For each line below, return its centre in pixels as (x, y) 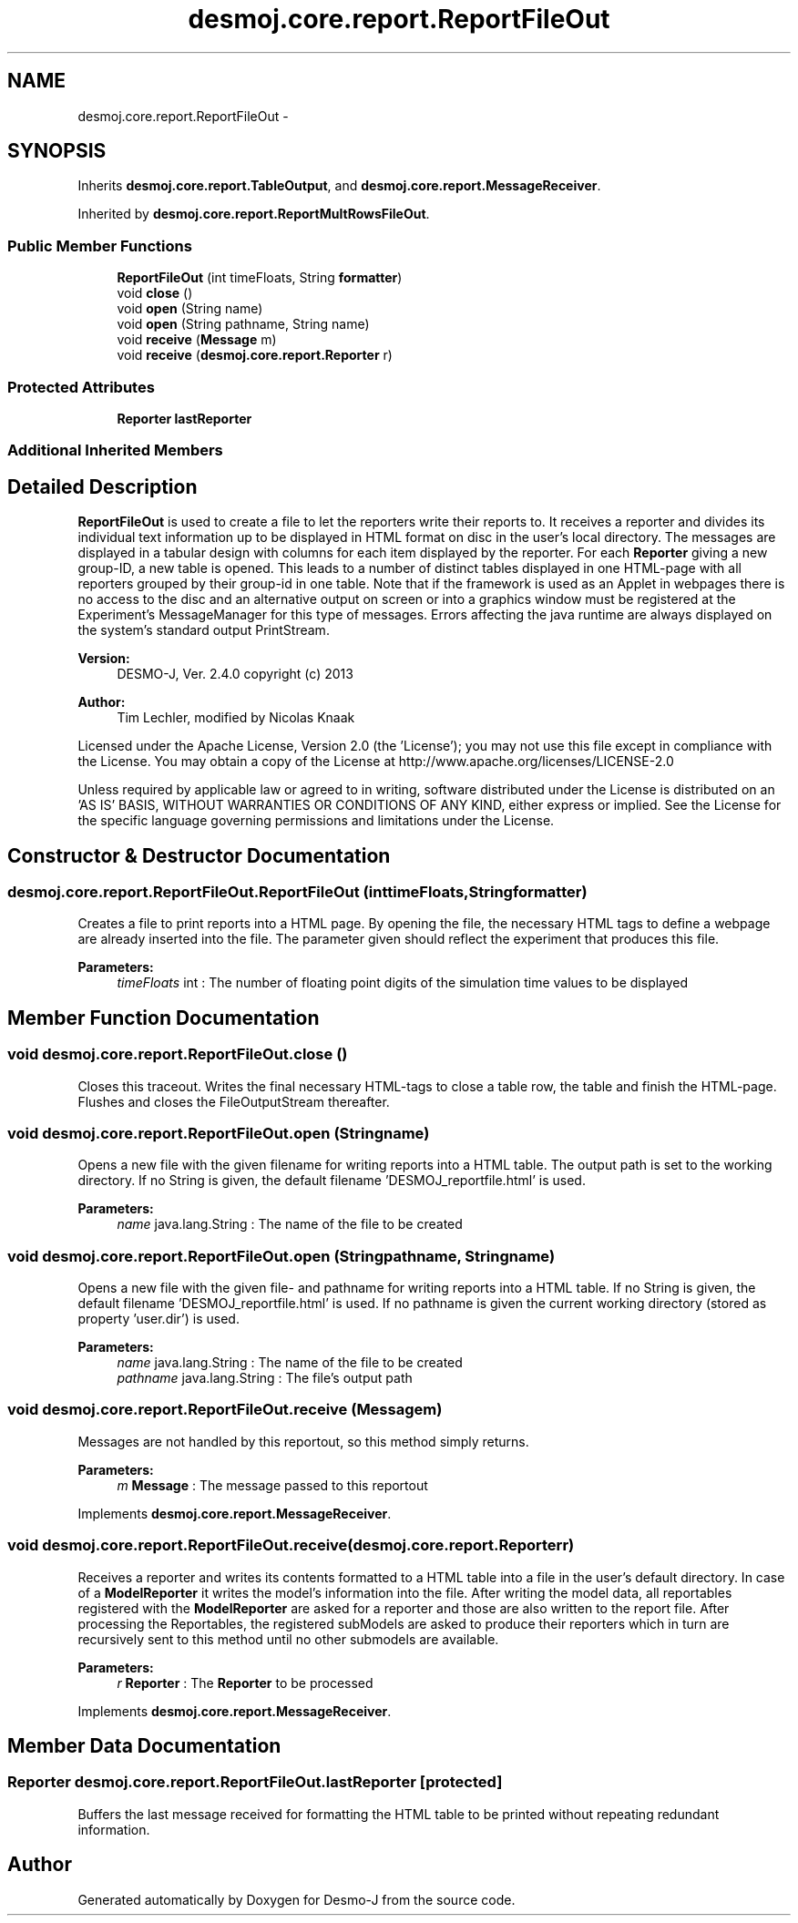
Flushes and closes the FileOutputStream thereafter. (234, 1101)
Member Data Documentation (144, 1746)
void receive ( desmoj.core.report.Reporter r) (255, 355)
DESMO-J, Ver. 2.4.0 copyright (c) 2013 (235, 674)
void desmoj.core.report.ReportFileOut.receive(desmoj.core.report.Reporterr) (291, 1545)
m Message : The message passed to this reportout (272, 1485)
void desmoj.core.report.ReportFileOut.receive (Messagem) (225, 1410)
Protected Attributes (81, 387)
